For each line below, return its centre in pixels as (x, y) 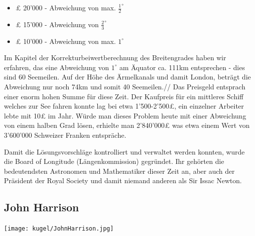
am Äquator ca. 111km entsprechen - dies (182, 67)
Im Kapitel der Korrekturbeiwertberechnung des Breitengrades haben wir (115, 58)
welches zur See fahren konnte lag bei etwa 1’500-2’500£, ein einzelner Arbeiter (124, 106)
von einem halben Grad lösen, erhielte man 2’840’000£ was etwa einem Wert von (127, 125)
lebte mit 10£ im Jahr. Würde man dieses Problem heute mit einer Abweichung (125, 115)
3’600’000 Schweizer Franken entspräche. (65, 135)
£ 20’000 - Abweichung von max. (66, 7)
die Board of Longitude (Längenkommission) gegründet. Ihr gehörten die (114, 161)
